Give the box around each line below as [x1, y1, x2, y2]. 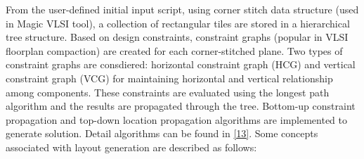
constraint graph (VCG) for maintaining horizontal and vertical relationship [6, 70, 333, 85]
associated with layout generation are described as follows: [6, 139, 257, 154]
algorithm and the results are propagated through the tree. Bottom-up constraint [6, 98, 356, 113]
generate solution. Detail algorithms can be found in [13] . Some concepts [6, 126, 318, 141]
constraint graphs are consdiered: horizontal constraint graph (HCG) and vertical [6, 57, 356, 72]
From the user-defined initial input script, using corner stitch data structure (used [6, 2, 359, 16]
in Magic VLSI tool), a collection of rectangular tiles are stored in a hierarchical [6, 15, 350, 30]
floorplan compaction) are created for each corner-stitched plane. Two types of [6, 43, 343, 58]
